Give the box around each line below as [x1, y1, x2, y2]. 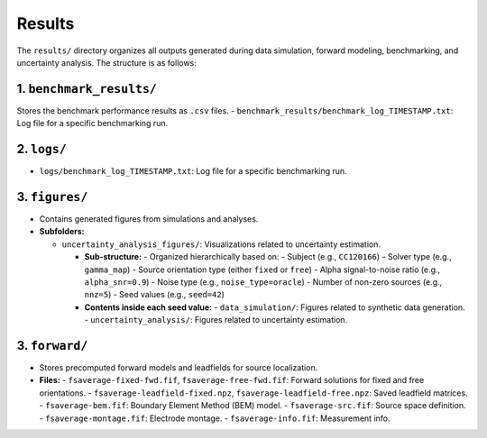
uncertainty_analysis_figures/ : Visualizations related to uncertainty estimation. [61, 239, 381, 250]
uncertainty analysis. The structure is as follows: [16, 57, 198, 68]
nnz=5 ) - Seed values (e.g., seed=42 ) [84, 289, 225, 300]
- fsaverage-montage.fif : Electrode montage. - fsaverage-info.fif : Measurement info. [39, 413, 391, 424]
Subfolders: [39, 226, 85, 237]
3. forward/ [16, 338, 88, 353]
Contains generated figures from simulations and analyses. [39, 214, 259, 224]
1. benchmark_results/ [16, 81, 157, 96]
